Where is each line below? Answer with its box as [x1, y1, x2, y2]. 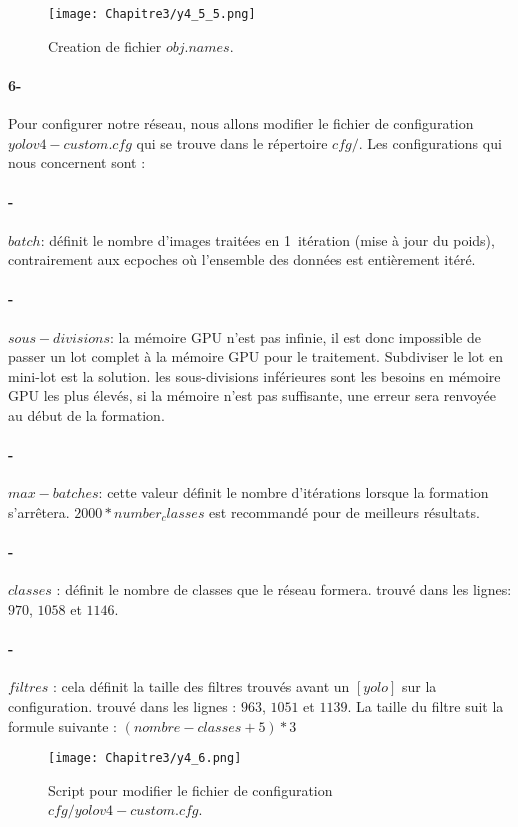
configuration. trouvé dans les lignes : [8, 695, 237, 716]
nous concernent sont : [8, 152, 146, 173]
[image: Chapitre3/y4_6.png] [48, 751, 242, 766]
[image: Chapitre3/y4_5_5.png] [48, 7, 256, 21]
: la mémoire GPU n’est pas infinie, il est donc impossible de [110, 326, 481, 347]
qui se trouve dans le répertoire [136, 132, 328, 153]
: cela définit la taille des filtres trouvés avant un [53, 676, 350, 697]
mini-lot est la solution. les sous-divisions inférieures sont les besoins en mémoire [8, 365, 501, 386]
